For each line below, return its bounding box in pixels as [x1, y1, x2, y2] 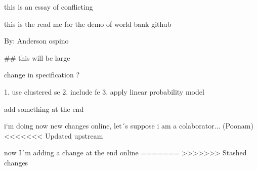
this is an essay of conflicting [4, 2, 93, 12]
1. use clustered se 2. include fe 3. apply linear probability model [4, 86, 204, 97]
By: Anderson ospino [4, 35, 69, 46]
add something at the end [4, 103, 84, 114]
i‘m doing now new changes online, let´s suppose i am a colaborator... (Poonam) [4, 120, 253, 131]
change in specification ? [4, 69, 80, 80]
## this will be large [4, 52, 70, 63]
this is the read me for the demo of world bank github [4, 18, 172, 29]
